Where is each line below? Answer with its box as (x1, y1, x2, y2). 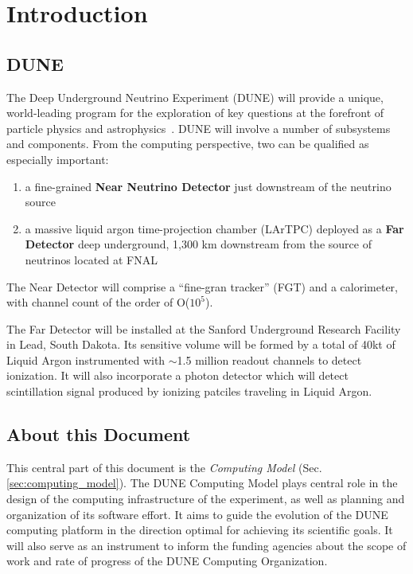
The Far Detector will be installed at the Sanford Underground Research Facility (6, 320, 401, 337)
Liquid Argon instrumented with (6, 351, 166, 368)
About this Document (6, 422, 191, 447)
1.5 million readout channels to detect (177, 351, 362, 368)
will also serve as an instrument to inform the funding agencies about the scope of (6, 537, 407, 553)
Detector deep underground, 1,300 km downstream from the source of (25, 236, 372, 252)
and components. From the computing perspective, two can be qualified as (6, 135, 369, 152)
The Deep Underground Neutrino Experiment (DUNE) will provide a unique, (6, 88, 384, 105)
